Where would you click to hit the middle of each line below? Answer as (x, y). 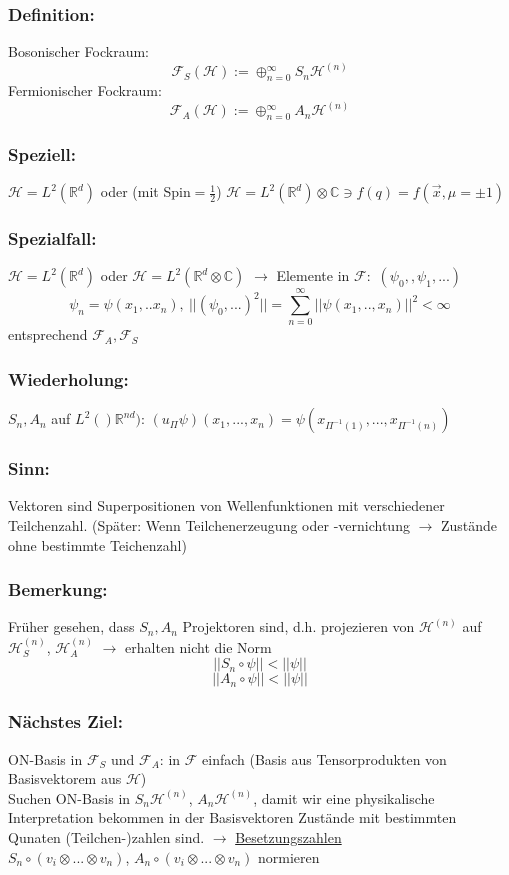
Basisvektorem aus (65, 778)
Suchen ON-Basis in (69, 797)
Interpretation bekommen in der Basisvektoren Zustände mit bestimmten (232, 817)
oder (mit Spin (145, 191)
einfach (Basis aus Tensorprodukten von (324, 758)
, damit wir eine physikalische (344, 797)
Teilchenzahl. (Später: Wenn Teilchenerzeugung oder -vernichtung (209, 525)
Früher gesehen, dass (71, 626)
